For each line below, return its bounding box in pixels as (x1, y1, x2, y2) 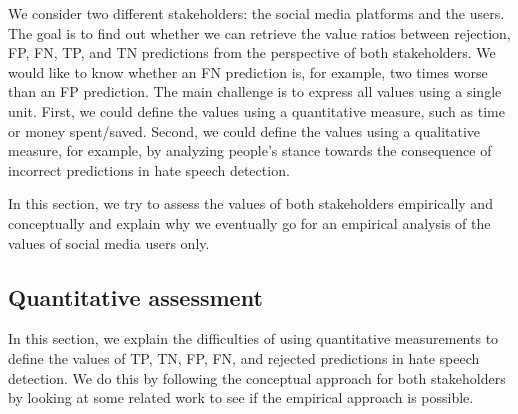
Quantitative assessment (8, 281, 263, 312)
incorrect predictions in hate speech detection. (8, 159, 290, 180)
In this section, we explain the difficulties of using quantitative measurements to (8, 328, 499, 349)
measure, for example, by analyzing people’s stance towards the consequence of (8, 140, 492, 161)
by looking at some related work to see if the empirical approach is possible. (8, 387, 474, 408)
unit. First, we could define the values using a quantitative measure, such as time (8, 100, 505, 121)
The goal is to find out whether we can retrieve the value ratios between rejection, (8, 22, 511, 43)
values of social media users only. (8, 232, 210, 253)
